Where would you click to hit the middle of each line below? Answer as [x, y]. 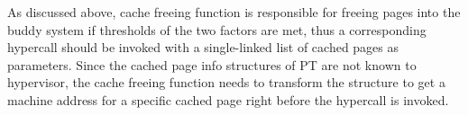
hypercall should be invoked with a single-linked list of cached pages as [203, 47]
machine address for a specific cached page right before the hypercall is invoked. [228, 99]
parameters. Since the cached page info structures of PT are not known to [212, 64]
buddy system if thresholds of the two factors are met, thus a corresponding [217, 29]
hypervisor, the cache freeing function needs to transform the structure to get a [226, 82]
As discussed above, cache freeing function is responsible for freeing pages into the [234, 12]
